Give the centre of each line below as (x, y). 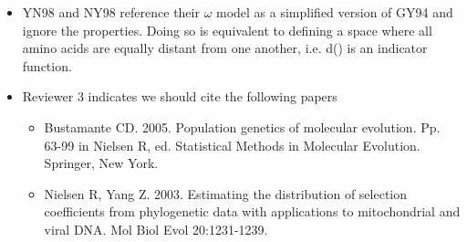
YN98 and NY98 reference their (111, 12)
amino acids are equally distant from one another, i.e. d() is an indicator (225, 48)
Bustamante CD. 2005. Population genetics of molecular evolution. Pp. (242, 126)
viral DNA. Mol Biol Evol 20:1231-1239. (156, 229)
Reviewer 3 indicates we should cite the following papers (180, 96)
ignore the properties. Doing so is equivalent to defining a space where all (227, 30)
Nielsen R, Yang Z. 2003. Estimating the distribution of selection (226, 193)
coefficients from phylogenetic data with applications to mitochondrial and (252, 211)
